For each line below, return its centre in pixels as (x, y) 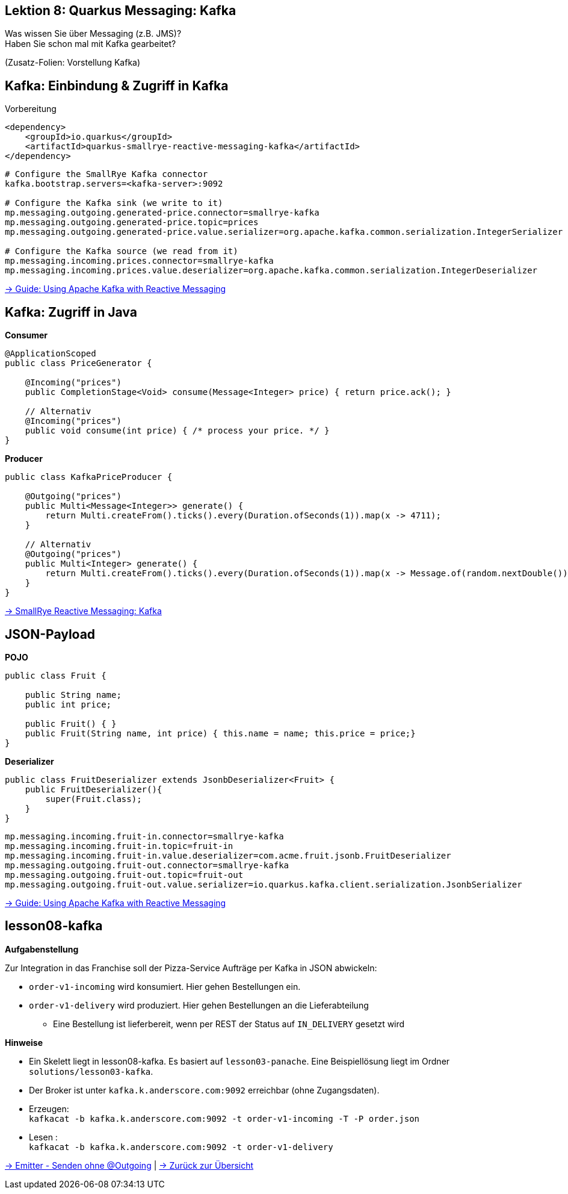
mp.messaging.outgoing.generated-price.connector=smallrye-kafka (162, 213)
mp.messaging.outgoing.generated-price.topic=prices (132, 222)
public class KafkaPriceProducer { (89, 477)
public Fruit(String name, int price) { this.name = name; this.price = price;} (220, 733)
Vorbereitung (31, 109)
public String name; (73, 695)
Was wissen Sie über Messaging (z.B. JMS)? (93, 34)
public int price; (68, 704)
